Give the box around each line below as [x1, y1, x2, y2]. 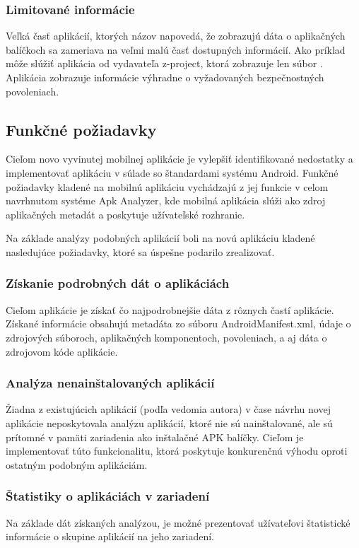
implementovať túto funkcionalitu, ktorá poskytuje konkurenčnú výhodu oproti [6, 443, 348, 458]
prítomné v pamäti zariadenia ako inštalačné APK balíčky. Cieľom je [6, 429, 304, 444]
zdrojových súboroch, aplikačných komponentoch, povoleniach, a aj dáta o [6, 330, 327, 344]
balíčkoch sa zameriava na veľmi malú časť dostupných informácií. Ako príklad [6, 42, 346, 57]
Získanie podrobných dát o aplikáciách [6, 274, 230, 292]
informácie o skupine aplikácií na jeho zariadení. [6, 529, 214, 544]
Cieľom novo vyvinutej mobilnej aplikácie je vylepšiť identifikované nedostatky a [6, 151, 353, 166]
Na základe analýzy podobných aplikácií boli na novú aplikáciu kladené [6, 231, 315, 245]
